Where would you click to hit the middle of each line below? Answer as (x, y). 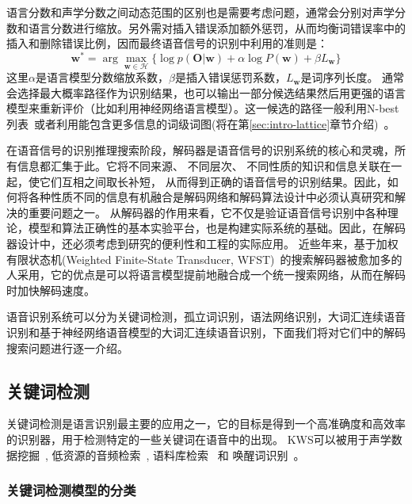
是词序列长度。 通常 (353, 77)
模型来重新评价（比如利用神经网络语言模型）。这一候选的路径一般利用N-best (203, 108)
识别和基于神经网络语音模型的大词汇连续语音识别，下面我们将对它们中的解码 (206, 332)
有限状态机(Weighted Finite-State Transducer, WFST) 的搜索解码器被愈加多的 (204, 259)
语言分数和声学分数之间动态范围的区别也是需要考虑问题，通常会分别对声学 (200, 12)
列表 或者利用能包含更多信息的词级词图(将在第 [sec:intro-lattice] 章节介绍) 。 (201, 123)
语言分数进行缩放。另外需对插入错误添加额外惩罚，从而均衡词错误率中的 (217, 27)
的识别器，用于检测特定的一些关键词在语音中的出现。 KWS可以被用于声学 (199, 439)
